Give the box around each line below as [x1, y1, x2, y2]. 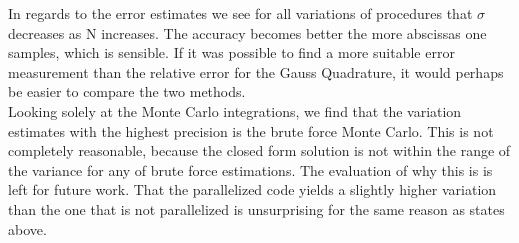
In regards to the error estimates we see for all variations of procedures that [8, 3, 473, 23]
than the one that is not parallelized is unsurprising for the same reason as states [8, 198, 505, 219]
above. [8, 218, 47, 239]
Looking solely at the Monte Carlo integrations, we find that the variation [8, 100, 462, 121]
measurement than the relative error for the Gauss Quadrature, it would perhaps [8, 61, 504, 82]
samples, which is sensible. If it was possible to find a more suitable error [8, 42, 455, 63]
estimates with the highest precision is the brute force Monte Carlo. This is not [8, 120, 494, 141]
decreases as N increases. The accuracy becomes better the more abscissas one [8, 22, 487, 43]
